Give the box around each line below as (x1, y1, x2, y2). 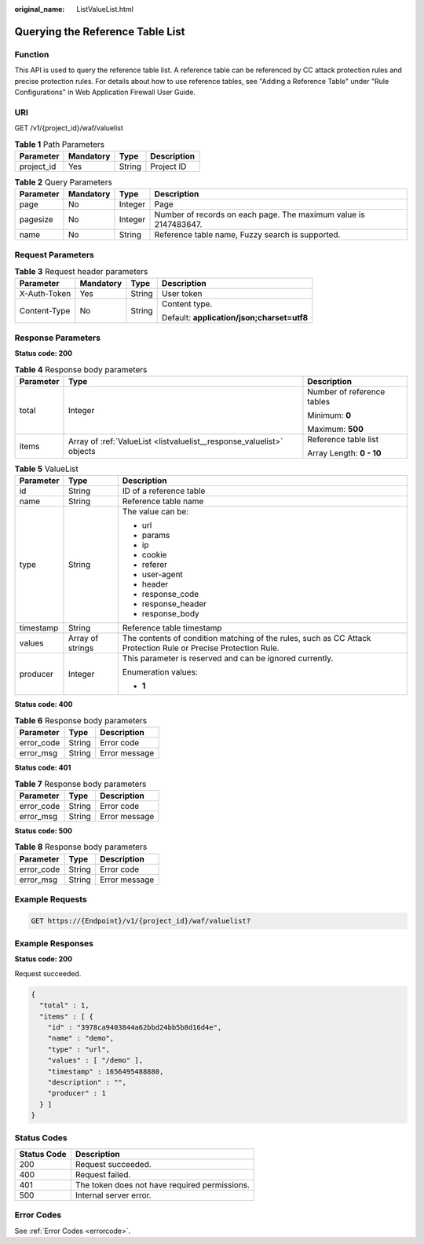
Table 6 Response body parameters (14, 715, 148, 726)
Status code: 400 (14, 700, 73, 709)
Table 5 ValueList (14, 463, 79, 474)
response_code (141, 589, 199, 600)
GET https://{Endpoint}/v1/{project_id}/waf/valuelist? (31, 916, 251, 925)
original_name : (14, 5, 65, 13)
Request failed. (75, 1169, 131, 1180)
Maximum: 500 (307, 423, 364, 434)
